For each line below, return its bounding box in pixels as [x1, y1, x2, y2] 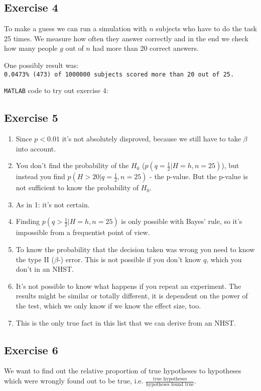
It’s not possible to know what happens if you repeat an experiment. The [16, 280, 241, 291]
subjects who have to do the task [156, 23, 257, 34]
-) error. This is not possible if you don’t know [58, 254, 201, 264]
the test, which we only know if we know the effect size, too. [16, 300, 201, 311]
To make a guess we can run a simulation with [4, 23, 147, 34]
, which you [206, 254, 242, 264]
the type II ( [16, 254, 55, 264]
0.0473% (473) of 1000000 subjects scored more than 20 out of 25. [4, 70, 234, 78]
